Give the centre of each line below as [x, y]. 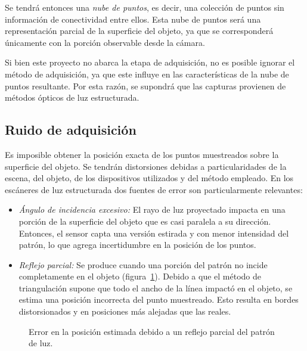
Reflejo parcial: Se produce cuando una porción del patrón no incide [143, 264]
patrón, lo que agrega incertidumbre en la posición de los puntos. [137, 245]
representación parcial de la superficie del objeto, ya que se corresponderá [139, 31]
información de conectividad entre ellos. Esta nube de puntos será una [133, 19]
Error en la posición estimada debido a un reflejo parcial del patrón [152, 331]
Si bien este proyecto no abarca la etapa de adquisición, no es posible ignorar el [150, 62]
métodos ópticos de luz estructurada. [72, 97]
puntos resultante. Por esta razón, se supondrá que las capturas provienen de [145, 86]
